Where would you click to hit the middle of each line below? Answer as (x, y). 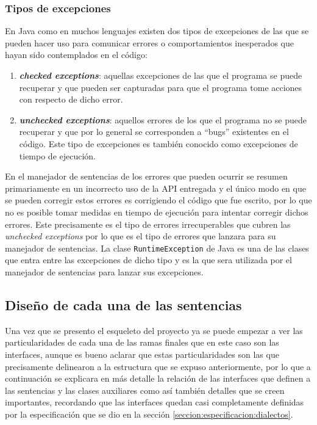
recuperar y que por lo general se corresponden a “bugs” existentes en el (154, 132)
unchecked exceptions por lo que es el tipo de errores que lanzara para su (141, 236)
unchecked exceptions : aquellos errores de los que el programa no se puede (163, 119)
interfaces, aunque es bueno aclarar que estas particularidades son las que (142, 354)
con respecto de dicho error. (71, 99)
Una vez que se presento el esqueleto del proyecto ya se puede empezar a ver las (154, 330)
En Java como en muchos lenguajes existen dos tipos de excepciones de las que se (157, 31)
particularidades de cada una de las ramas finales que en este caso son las (142, 342)
